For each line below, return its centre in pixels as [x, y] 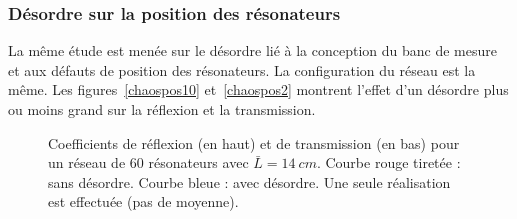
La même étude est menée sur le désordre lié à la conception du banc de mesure [253, 50]
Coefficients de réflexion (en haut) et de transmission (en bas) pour [254, 142]
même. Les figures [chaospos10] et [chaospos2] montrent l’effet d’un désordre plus [258, 89]
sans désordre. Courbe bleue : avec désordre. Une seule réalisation [249, 181]
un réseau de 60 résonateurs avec [148, 162]
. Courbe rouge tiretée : [388, 162]
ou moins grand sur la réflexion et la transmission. [162, 109]
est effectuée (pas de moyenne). [143, 201]
